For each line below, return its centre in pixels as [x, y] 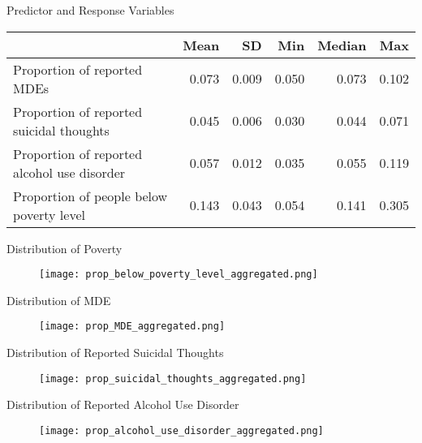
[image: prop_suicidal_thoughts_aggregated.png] [173, 378]
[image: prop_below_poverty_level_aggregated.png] [179, 275]
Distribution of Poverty [65, 248]
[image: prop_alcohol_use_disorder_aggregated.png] [181, 430]
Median [342, 45]
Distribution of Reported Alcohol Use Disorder [123, 404]
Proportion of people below [90, 196]
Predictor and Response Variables [90, 10]
